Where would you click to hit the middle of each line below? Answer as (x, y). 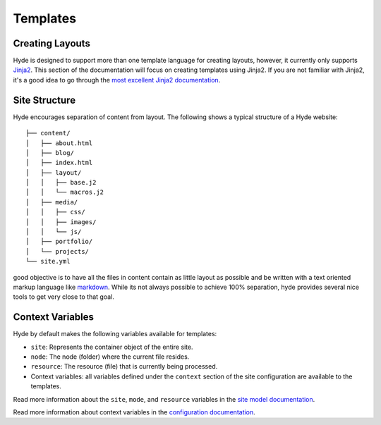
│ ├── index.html (59, 163)
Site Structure (44, 100)
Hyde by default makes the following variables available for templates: (115, 334)
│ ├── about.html (59, 143)
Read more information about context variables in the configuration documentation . (134, 412)
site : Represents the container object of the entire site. (112, 347)
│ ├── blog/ (50, 153)
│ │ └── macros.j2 (65, 192)
